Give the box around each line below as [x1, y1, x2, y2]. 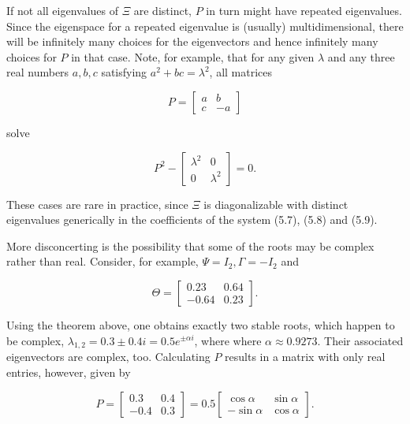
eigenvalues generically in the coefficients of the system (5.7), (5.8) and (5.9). [6, 211, 378, 228]
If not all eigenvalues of [6, 2, 119, 18]
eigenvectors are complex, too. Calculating [6, 348, 211, 365]
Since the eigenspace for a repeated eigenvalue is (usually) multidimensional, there [6, 17, 404, 34]
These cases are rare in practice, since [6, 195, 188, 212]
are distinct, [133, 2, 192, 18]
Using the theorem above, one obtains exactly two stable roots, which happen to [6, 316, 395, 333]
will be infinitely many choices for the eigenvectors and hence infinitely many [6, 33, 378, 50]
